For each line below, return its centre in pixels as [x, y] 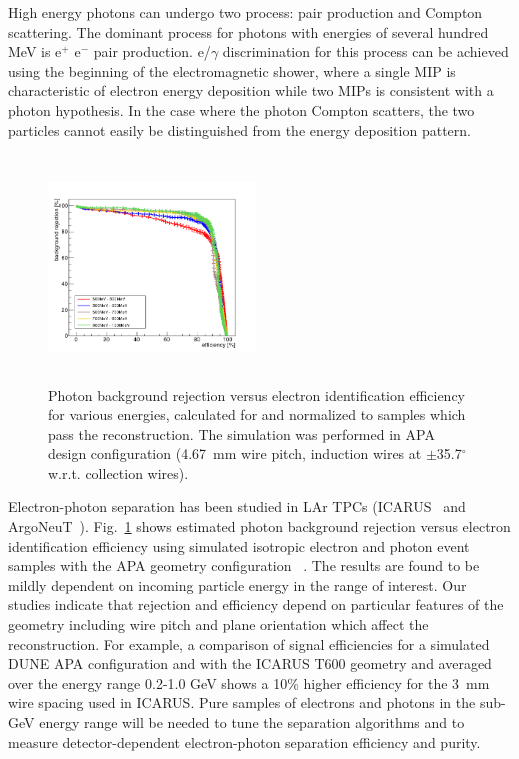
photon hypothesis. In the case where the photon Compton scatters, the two [241, 109]
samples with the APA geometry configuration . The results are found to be [244, 565]
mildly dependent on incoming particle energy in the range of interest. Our [237, 584]
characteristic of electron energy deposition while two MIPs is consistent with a [251, 90]
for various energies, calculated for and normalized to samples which [257, 414]
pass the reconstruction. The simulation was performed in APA [241, 433]
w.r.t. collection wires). [118, 472]
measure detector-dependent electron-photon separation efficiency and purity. [244, 741]
